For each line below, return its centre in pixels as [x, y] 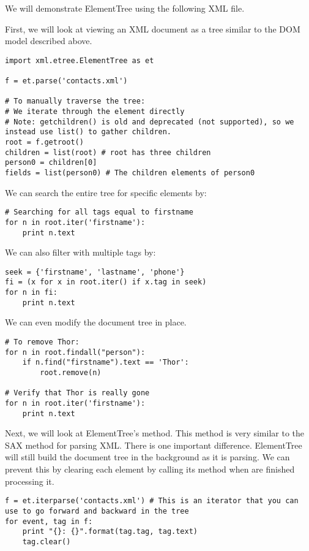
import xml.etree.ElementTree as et [80, 60]
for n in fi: [31, 293]
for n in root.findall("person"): [75, 352]
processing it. [30, 481]
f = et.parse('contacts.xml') [66, 81]
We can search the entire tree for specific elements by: [106, 192]
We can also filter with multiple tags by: [80, 252]
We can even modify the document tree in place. [96, 322]
